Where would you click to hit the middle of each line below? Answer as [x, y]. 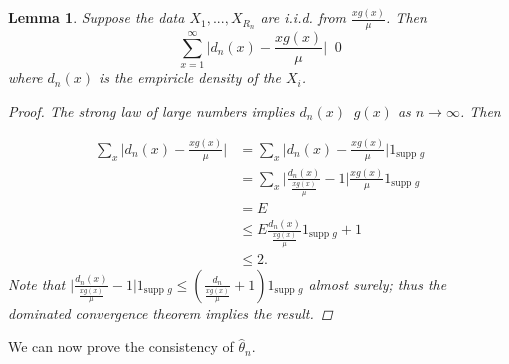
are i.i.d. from [303, 17]
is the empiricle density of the [189, 77]
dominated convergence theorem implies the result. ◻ [170, 312]
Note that [37, 283]
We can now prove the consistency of [121, 346]
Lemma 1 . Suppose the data [96, 17]
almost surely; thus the [377, 283]
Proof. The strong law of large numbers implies [151, 110]
